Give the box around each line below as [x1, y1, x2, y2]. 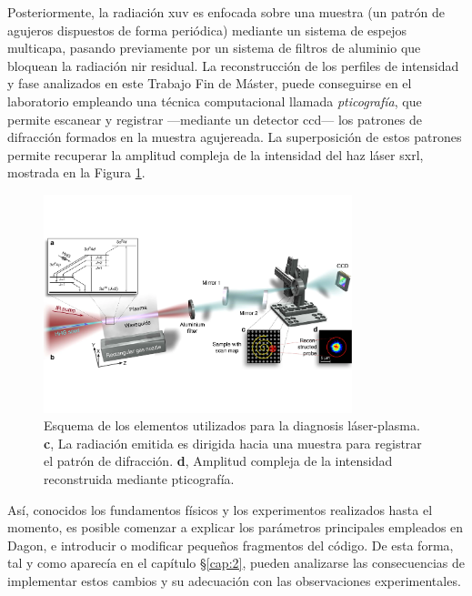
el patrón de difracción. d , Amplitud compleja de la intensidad [44, 451, 393, 470]
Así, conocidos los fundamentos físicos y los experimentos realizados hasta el [7, 500, 433, 519]
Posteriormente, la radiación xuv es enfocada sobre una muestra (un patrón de [7, 3, 446, 21]
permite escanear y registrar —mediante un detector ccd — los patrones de [7, 109, 422, 128]
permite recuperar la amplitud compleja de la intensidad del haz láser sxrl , [7, 145, 424, 164]
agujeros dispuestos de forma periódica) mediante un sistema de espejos [7, 20, 407, 39]
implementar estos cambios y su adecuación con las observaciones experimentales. [7, 571, 461, 590]
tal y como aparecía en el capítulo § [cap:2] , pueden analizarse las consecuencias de [7, 553, 465, 572]
